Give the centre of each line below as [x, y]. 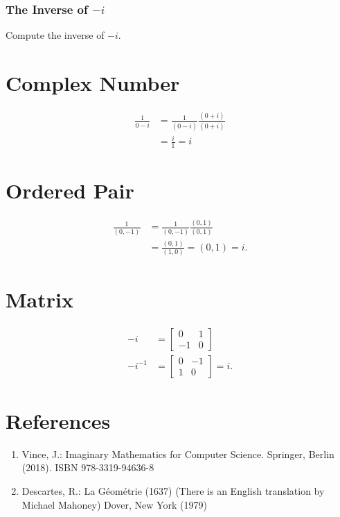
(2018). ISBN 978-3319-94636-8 [88, 467]
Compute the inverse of [55, 35]
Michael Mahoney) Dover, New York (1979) [114, 504]
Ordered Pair [70, 190]
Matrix [39, 299]
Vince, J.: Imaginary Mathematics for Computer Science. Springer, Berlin [178, 454]
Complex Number [93, 83]
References [58, 420]
